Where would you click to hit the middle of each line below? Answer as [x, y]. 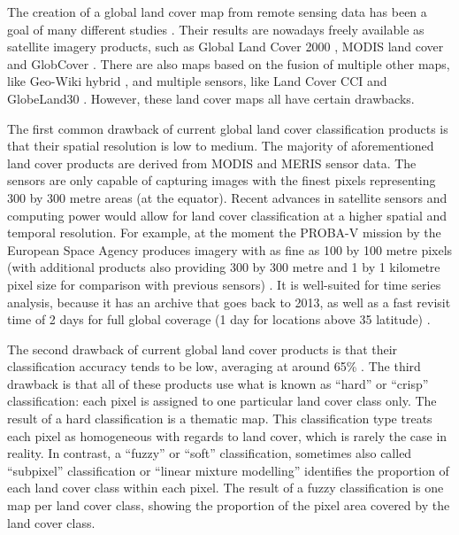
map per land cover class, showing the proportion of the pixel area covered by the [229, 505]
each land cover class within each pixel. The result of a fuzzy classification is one [226, 488]
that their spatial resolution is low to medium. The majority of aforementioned [221, 146]
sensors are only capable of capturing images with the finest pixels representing [222, 180]
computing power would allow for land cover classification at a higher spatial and [227, 215]
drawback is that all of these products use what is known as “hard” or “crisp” [218, 383]
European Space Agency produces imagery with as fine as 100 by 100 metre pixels [230, 249]
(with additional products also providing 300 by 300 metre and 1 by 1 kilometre [224, 267]
